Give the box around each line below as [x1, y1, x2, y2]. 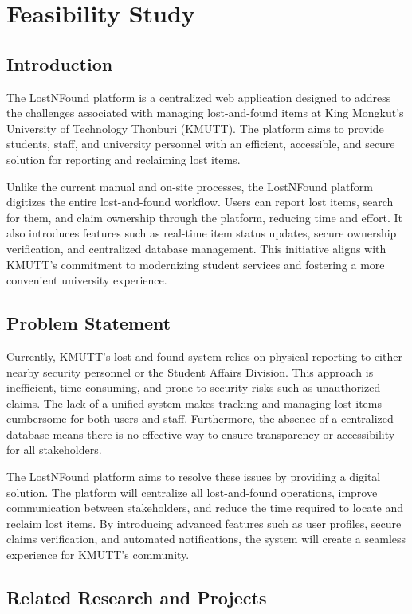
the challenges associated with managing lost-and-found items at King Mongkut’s [6, 104, 404, 121]
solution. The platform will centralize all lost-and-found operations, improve [6, 483, 378, 500]
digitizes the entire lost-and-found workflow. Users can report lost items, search [6, 194, 394, 210]
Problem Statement [6, 311, 171, 335]
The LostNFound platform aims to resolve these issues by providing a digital [6, 468, 381, 485]
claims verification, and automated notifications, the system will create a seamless [6, 530, 406, 547]
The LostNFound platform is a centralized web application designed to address [6, 88, 391, 105]
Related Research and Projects [6, 585, 267, 610]
